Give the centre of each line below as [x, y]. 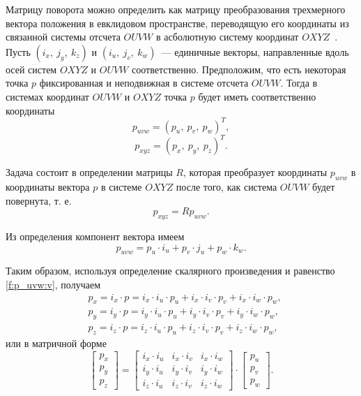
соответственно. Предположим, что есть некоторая [239, 69]
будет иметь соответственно [257, 96]
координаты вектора [48, 186]
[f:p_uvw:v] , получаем [53, 284]
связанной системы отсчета [63, 37]
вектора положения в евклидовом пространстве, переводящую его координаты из [177, 23]
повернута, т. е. [39, 200]
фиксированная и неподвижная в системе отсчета [144, 83]
